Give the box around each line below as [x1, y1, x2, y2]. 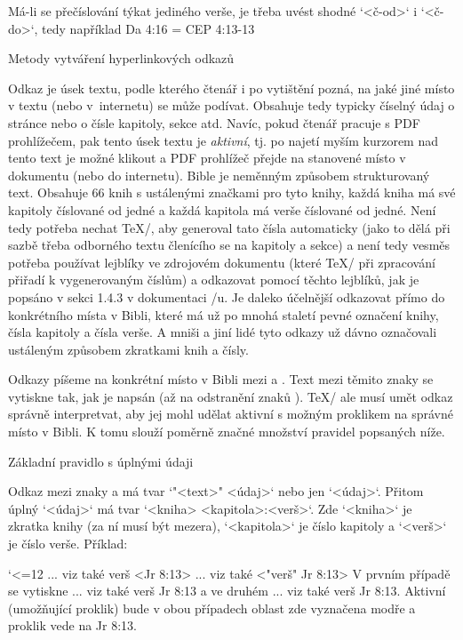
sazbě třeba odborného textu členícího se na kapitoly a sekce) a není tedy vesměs [8, 236, 451, 254]
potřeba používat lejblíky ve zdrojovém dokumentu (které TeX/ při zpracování [8, 252, 435, 271]
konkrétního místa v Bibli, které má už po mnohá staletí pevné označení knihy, [8, 305, 439, 324]
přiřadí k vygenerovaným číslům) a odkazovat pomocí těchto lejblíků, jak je [8, 270, 419, 289]
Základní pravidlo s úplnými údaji [8, 452, 194, 470]
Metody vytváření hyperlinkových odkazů [8, 49, 235, 68]
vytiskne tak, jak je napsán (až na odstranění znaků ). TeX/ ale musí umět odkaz [8, 387, 453, 405]
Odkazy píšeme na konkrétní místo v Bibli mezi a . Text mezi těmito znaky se [8, 370, 434, 388]
